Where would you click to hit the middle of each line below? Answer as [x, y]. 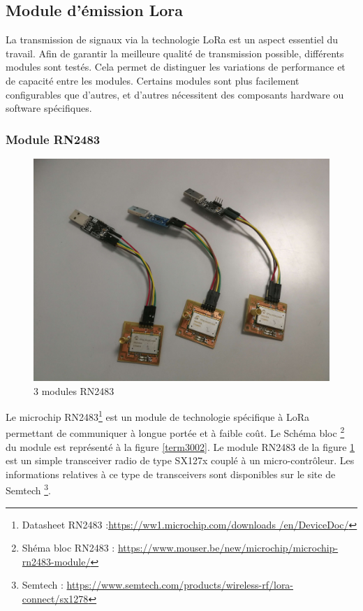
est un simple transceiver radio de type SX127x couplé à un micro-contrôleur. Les [180, 460]
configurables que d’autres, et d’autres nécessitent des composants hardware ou [175, 94]
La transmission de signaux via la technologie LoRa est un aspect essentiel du [172, 39]
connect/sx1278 [55, 599]
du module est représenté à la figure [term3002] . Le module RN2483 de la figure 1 [180, 446]
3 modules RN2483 [74, 390]
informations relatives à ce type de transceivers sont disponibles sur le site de [171, 474]
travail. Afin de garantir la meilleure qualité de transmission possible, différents [175, 53]
